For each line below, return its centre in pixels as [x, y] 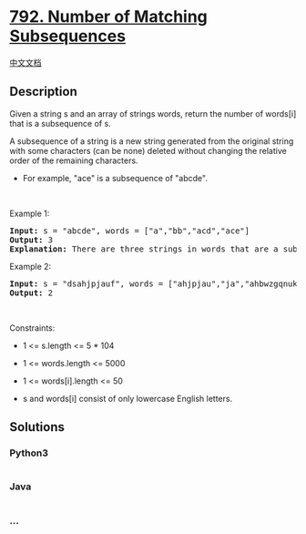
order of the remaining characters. [74, 160]
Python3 [29, 453]
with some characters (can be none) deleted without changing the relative [148, 150]
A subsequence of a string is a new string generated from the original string [152, 141]
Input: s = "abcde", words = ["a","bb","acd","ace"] [130, 231]
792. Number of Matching [108, 17]
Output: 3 [31, 240]
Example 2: [31, 266]
